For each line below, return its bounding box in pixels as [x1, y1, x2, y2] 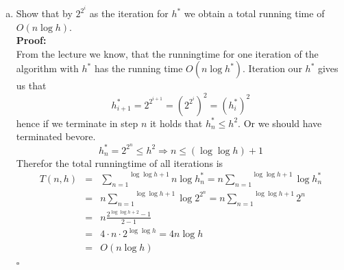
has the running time [94, 61, 183, 76]
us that [16, 78, 47, 93]
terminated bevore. [16, 129, 96, 144]
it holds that [149, 115, 203, 130]
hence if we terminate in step [16, 115, 138, 130]
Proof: [16, 33, 47, 47]
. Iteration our [243, 61, 302, 76]
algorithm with [16, 61, 79, 76]
